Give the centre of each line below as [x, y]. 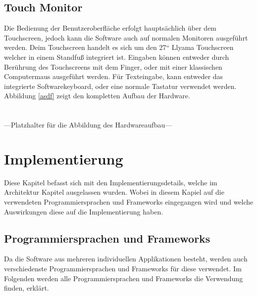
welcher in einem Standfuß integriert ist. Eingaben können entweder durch [117, 57]
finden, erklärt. [26, 288]
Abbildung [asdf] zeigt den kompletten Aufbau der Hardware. [97, 96]
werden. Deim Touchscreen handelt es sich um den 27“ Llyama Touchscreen [119, 47]
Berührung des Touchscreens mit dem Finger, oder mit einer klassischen [113, 66]
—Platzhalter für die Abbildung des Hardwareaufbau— [88, 125]
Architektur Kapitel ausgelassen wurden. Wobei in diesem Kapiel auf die [114, 192]
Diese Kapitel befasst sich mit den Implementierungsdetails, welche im [111, 182]
